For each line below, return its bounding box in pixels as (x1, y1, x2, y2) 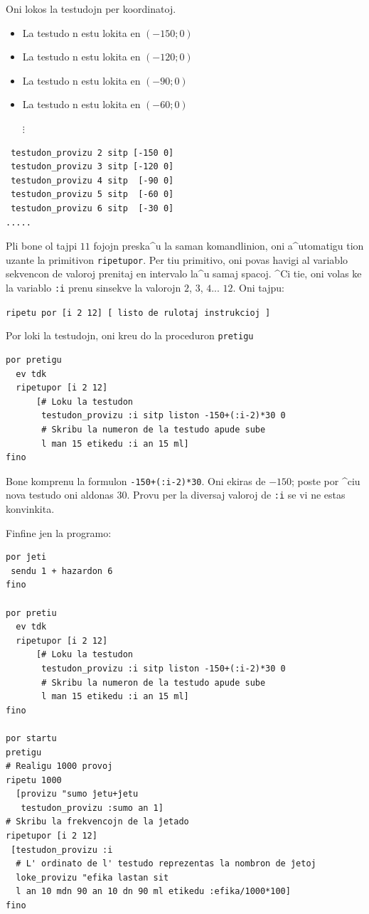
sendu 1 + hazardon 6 (11, 565, 113, 576)
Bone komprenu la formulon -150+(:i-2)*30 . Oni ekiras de (6, 473, 266, 488)
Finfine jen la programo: (6, 525, 112, 540)
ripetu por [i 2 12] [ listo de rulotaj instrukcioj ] (6, 307, 271, 318)
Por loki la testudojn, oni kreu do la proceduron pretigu (6, 328, 254, 343)
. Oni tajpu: (232, 280, 284, 294)
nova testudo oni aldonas (6, 487, 114, 502)
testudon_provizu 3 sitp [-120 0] (11, 161, 174, 172)
